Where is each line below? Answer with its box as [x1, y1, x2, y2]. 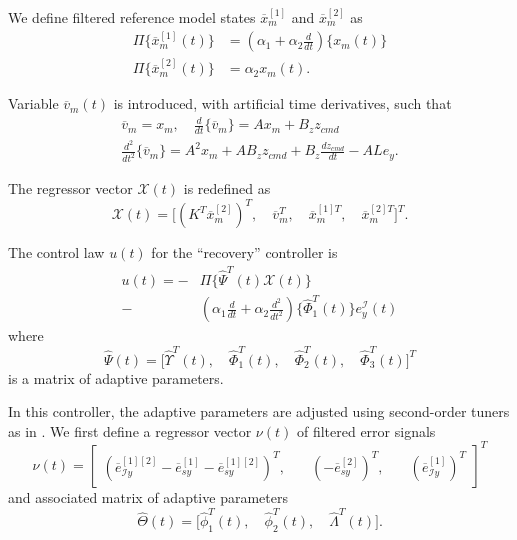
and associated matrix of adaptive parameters [8, 486, 288, 507]
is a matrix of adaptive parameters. [8, 367, 224, 388]
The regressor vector [8, 178, 133, 199]
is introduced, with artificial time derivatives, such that [113, 93, 452, 114]
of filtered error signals [296, 420, 436, 441]
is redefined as [183, 178, 271, 199]
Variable [8, 93, 59, 114]
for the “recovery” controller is [151, 242, 338, 263]
